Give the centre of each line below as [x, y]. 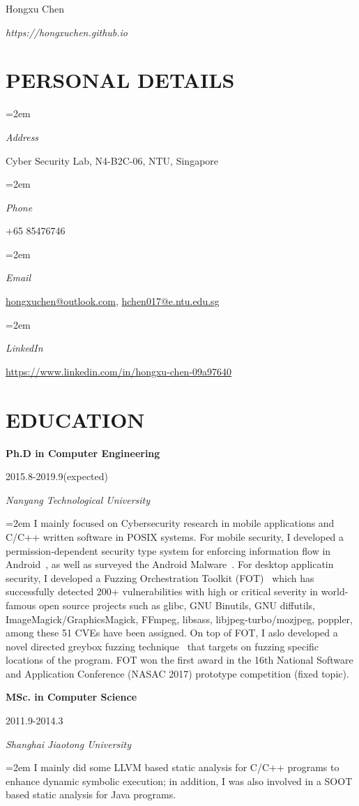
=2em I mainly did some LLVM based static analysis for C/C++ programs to [173, 767]
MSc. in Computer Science [71, 697]
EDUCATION [75, 419]
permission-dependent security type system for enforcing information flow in [168, 550]
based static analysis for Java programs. [91, 794]
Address [22, 136]
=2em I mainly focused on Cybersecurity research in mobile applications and [170, 523]
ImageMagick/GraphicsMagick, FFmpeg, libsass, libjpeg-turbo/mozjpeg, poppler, [179, 619]
